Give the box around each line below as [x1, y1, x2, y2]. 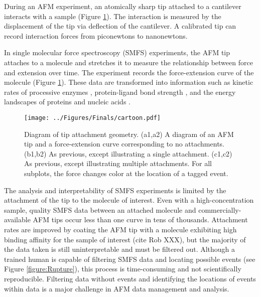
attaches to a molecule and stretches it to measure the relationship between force [4, 57, 253, 67]
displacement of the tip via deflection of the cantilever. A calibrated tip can [4, 21, 236, 31]
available [4, 214, 31, 225]
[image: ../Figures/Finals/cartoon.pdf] [24, 114, 161, 121]
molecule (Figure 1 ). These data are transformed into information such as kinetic [4, 77, 253, 87]
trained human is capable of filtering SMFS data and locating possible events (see [4, 253, 255, 264]
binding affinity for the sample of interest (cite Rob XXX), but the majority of [4, 234, 246, 244]
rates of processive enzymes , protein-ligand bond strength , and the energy [4, 86, 236, 97]
